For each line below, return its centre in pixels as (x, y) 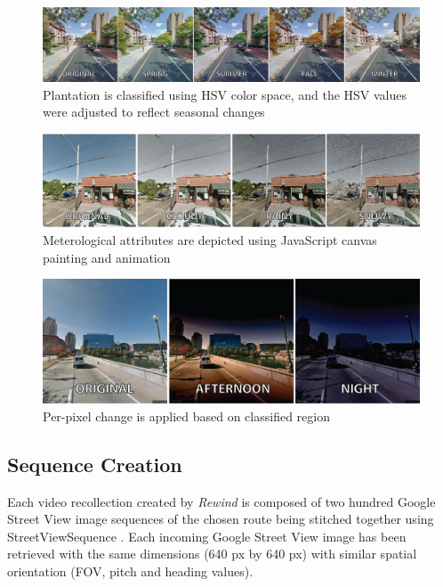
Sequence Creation (95, 464)
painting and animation (107, 257)
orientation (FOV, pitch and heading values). (130, 571)
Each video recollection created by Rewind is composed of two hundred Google (221, 501)
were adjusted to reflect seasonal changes (154, 112)
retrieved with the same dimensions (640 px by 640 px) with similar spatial (212, 554)
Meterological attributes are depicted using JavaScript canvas (210, 240)
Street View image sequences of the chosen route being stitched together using (221, 519)
